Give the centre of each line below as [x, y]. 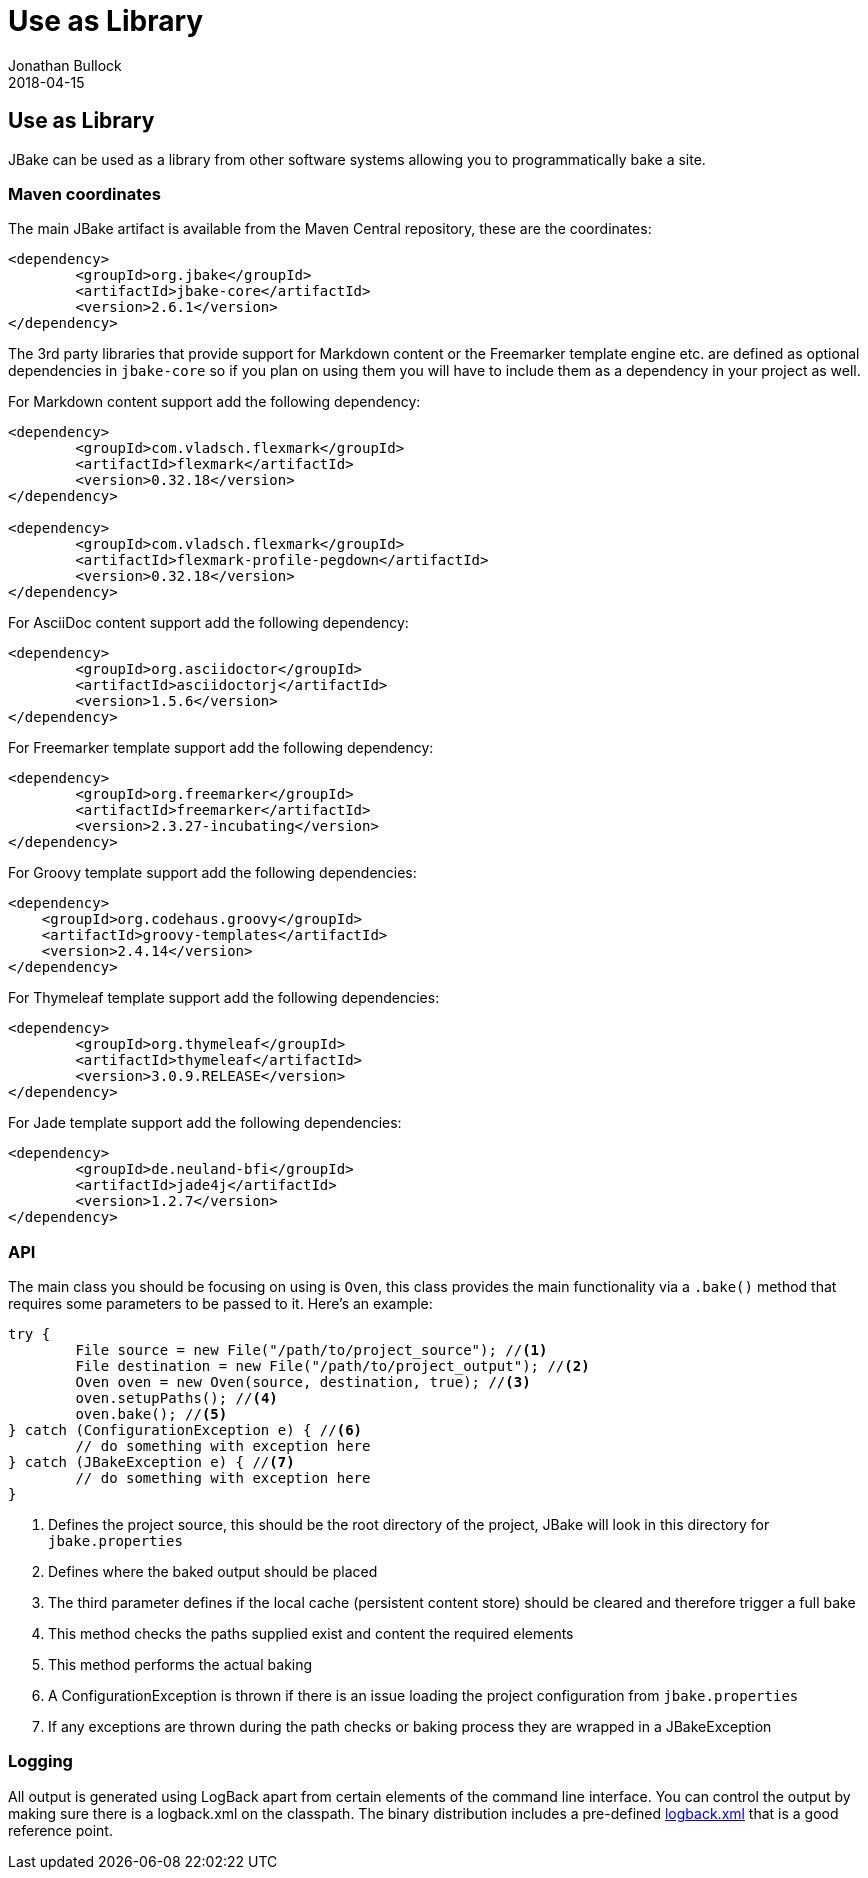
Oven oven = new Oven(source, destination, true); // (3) [303, 1382]
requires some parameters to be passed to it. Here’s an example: [220, 1304]
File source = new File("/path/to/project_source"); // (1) [311, 1350]
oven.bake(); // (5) [151, 1414]
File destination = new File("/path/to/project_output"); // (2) [332, 1366]
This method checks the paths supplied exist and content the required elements [311, 1634]
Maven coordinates [84, 193]
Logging [40, 1761]
